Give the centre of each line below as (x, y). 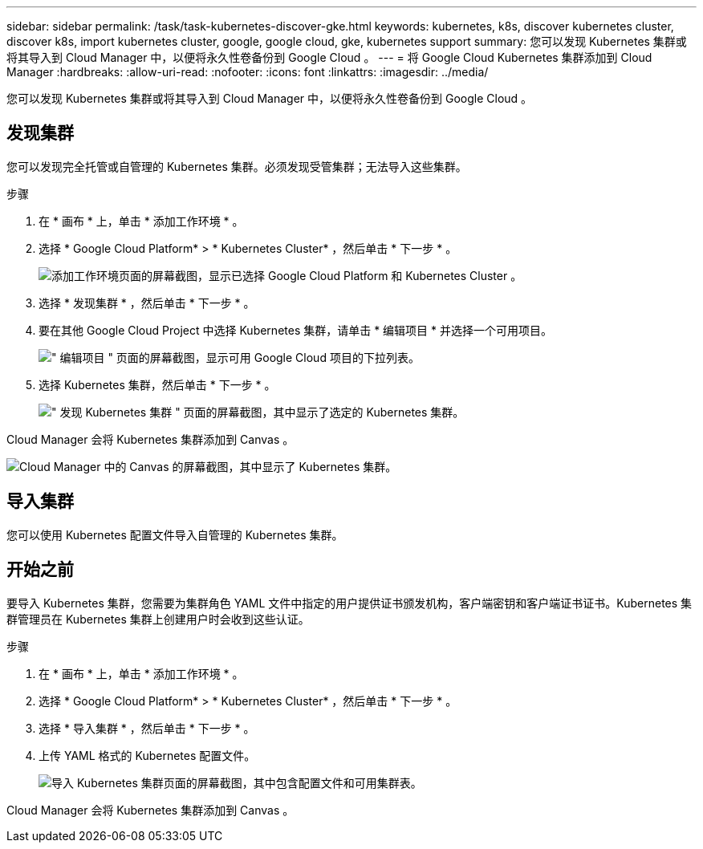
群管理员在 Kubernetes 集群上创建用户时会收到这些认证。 (158, 619)
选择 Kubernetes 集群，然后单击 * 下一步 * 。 (157, 384)
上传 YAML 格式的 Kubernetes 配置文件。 (147, 755)
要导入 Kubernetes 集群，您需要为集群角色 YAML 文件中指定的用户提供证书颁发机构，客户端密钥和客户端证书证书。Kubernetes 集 (349, 603)
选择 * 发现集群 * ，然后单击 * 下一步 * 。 (147, 303)
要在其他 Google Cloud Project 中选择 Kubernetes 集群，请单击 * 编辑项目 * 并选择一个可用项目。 (296, 330)
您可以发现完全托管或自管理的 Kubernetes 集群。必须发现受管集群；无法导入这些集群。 (237, 166)
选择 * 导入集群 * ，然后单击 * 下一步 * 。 (147, 728)
